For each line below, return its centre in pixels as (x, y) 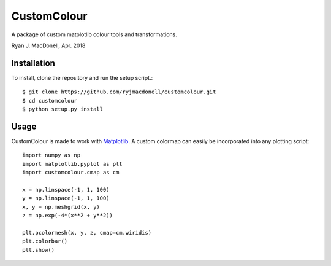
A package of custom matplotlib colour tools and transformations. (94, 34)
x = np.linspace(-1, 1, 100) (66, 190)
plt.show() (39, 250)
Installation (33, 63)
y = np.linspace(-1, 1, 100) (66, 198)
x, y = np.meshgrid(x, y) (61, 207)
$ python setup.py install (63, 109)
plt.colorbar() (45, 241)
